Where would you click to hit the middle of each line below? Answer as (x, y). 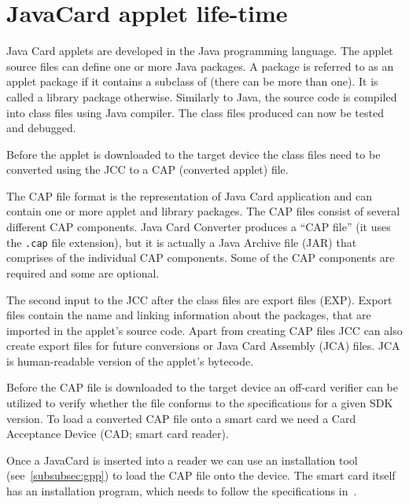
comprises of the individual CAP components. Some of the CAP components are (201, 258)
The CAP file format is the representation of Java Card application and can (190, 195)
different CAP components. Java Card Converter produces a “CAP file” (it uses (199, 227)
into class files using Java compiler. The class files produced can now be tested (195, 112)
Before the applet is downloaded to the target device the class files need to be (193, 154)
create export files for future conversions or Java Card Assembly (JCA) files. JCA (203, 346)
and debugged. (41, 128)
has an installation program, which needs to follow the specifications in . (182, 491)
